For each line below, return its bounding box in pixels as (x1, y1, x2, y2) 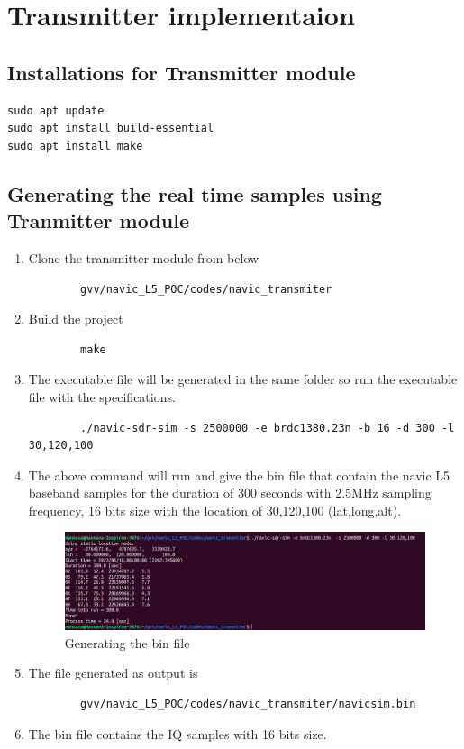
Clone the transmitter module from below (28, 248, 259, 267)
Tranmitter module (7, 206, 190, 234)
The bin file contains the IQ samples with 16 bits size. (28, 724, 327, 743)
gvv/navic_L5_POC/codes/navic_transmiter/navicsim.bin (80, 697, 416, 710)
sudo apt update (7, 104, 105, 117)
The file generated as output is (28, 663, 198, 682)
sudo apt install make (7, 139, 143, 152)
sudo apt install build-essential (7, 122, 214, 135)
